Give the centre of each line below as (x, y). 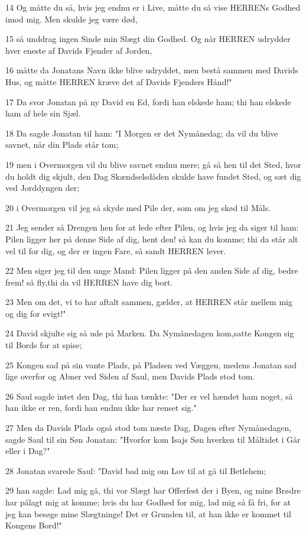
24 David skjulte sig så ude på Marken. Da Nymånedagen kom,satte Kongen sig (150, 333)
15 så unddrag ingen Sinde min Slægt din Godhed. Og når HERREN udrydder (148, 39)
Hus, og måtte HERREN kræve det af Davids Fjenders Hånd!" (119, 81)
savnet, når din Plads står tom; (62, 145)
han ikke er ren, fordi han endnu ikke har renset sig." (101, 408)
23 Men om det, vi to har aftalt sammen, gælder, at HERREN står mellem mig (149, 302)
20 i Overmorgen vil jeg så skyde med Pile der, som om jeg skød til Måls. (138, 207)
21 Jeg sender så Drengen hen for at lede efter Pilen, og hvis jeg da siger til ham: (152, 227)
